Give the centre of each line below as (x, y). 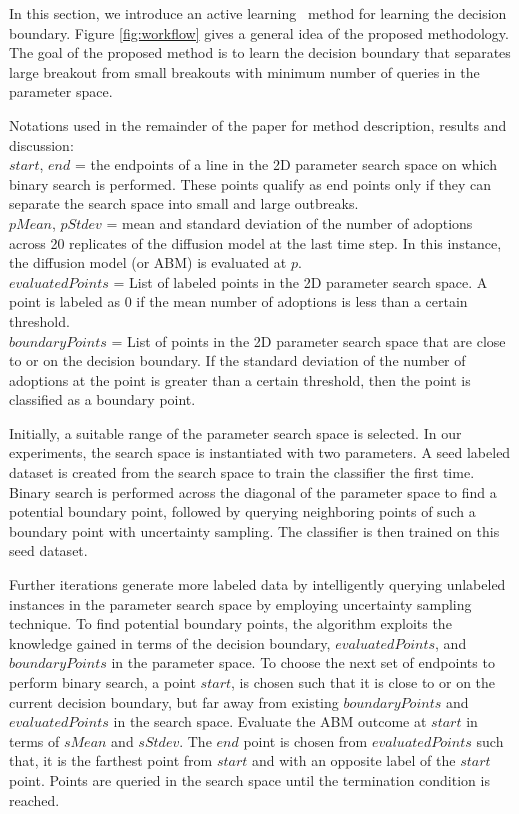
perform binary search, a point (102, 682)
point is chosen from (305, 740)
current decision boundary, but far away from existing (174, 701)
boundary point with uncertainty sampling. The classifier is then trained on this (254, 530)
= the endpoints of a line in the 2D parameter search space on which (285, 164)
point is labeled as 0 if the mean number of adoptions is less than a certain (238, 301)
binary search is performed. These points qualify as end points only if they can (250, 183)
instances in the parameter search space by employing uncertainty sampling (240, 603)
